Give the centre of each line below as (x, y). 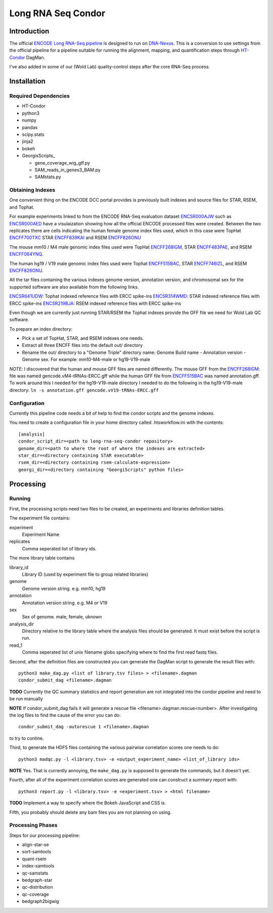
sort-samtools (37, 852)
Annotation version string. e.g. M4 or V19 (65, 603)
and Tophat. (22, 207)
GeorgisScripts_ (38, 156)
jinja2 (28, 141)
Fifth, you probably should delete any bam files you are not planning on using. (90, 812)
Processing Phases (33, 825)
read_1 (16, 645)
